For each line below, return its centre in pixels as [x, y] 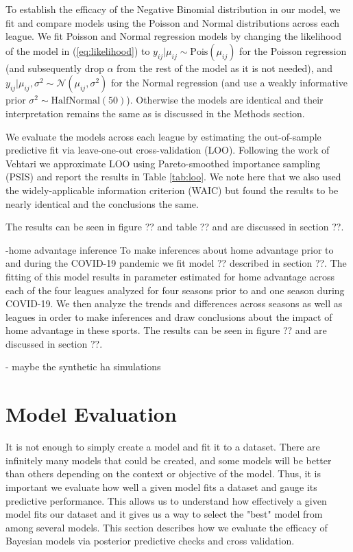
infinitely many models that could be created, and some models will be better [169, 460]
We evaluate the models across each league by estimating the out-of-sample [163, 136]
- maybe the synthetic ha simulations [83, 367]
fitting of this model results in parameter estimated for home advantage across [170, 276]
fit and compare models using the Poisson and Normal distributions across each [173, 22]
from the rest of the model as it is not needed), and [224, 68]
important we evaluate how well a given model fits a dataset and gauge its [161, 487]
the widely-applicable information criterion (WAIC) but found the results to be [172, 190]
